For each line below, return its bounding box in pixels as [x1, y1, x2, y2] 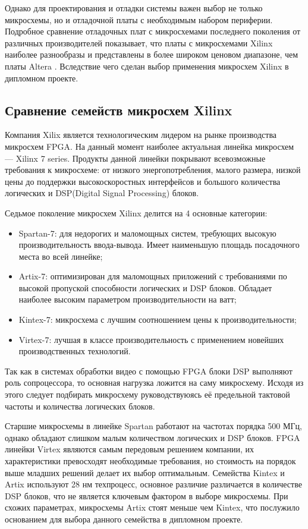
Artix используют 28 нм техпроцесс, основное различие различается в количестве [5, 478, 302, 490]
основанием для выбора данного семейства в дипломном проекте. [5, 512, 243, 525]
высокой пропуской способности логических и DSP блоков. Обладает [18, 281, 272, 294]
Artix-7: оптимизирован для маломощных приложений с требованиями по [18, 270, 287, 282]
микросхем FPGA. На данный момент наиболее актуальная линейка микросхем [5, 140, 294, 152]
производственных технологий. [18, 345, 131, 357]
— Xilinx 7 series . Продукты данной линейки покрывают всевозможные [5, 152, 266, 164]
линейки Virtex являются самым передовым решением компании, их [5, 443, 254, 455]
